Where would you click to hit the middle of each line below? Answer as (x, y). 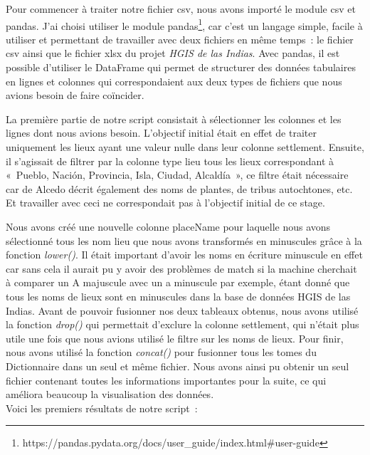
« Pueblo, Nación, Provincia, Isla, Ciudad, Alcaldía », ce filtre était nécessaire (177, 175)
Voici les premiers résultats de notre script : (102, 408)
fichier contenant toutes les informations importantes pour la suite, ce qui (166, 380)
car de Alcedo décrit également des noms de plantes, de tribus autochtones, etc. (179, 188)
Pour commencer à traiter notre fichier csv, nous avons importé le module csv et (181, 9)
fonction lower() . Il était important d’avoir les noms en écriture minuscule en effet (184, 255)
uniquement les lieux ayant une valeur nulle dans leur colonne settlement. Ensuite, (185, 147)
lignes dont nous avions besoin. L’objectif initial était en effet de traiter (161, 133)
